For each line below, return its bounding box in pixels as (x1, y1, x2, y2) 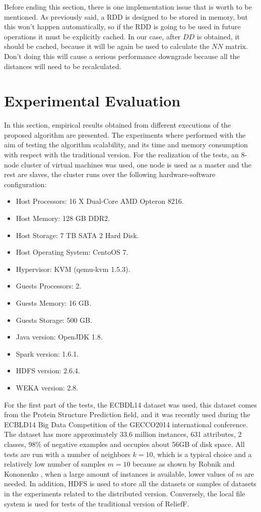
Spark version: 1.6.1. (16, 348, 79, 359)
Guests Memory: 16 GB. (16, 298, 91, 308)
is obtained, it (197, 31, 240, 41)
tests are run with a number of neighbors (4, 448, 130, 459)
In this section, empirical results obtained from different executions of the (4, 120, 231, 130)
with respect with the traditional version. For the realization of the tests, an (4, 149, 239, 160)
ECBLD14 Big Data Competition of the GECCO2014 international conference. (4, 419, 248, 429)
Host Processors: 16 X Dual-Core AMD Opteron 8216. (16, 196, 184, 206)
